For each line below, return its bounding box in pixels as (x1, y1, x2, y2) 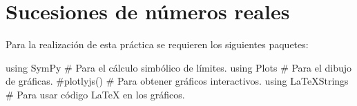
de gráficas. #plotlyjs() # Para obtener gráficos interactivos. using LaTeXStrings (6, 74, 349, 88)
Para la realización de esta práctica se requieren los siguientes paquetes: (6, 37, 309, 52)
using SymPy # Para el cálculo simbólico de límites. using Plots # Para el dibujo (6, 60, 352, 74)
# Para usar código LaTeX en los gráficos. (6, 87, 185, 101)
